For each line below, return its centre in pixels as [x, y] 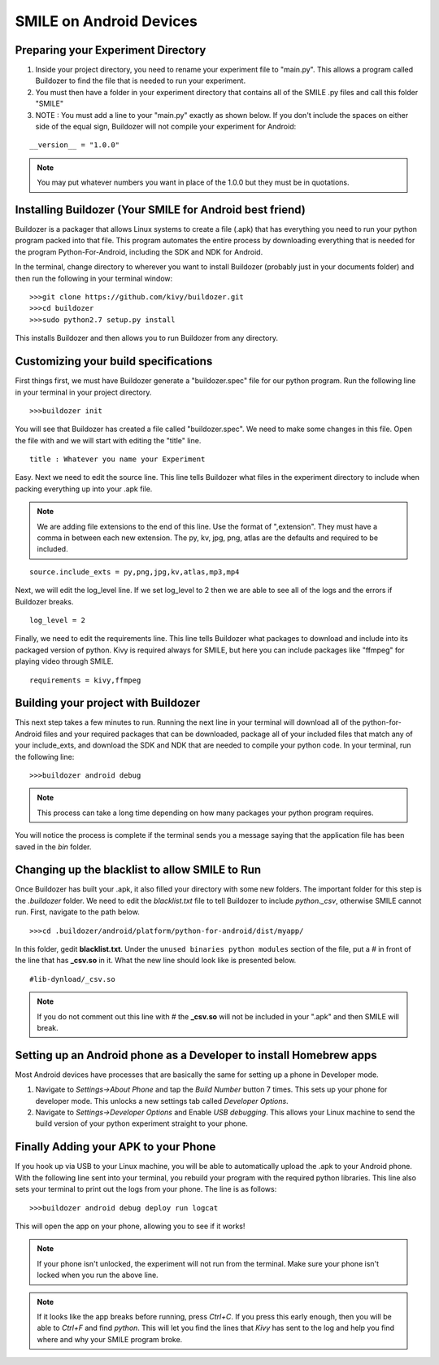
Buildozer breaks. [44, 601]
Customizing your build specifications [114, 362]
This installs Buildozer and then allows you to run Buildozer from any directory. [146, 338]
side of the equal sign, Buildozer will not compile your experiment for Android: [166, 127]
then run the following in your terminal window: [94, 278]
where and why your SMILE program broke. [110, 1339]
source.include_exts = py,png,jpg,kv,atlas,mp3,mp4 [135, 572]
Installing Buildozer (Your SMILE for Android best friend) [161, 210]
